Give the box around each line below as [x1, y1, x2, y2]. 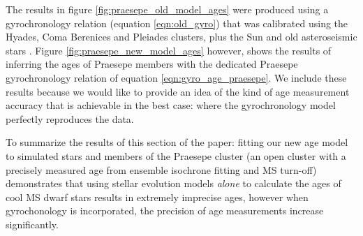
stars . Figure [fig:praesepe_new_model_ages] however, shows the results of [6, 43, 332, 57]
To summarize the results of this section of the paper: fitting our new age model [6, 135, 348, 149]
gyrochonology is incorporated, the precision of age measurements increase [6, 203, 324, 218]
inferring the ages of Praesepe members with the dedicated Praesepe [6, 57, 298, 71]
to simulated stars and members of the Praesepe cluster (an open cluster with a [6, 148, 346, 163]
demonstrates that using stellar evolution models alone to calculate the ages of [6, 176, 341, 191]
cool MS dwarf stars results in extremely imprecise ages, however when [6, 189, 309, 204]
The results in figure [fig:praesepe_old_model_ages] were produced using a [6, 2, 329, 16]
